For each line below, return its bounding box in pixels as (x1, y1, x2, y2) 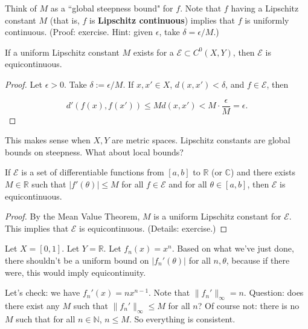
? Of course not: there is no (197, 299, 300, 311)
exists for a (133, 45, 174, 58)
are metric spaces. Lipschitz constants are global (112, 134, 290, 146)
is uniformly (245, 13, 289, 26)
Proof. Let (5, 77, 42, 90)
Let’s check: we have (5, 286, 80, 299)
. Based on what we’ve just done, (172, 242, 294, 255)
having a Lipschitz (231, 2, 299, 14)
